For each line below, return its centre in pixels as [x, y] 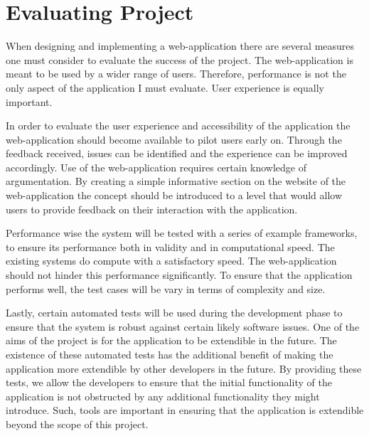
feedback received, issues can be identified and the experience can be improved [177, 153]
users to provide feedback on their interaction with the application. [152, 209]
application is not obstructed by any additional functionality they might [163, 396]
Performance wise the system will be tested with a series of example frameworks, [182, 233]
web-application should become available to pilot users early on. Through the [174, 139]
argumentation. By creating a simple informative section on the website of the [176, 181]
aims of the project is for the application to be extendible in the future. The [171, 340]
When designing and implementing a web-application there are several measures [180, 46]
